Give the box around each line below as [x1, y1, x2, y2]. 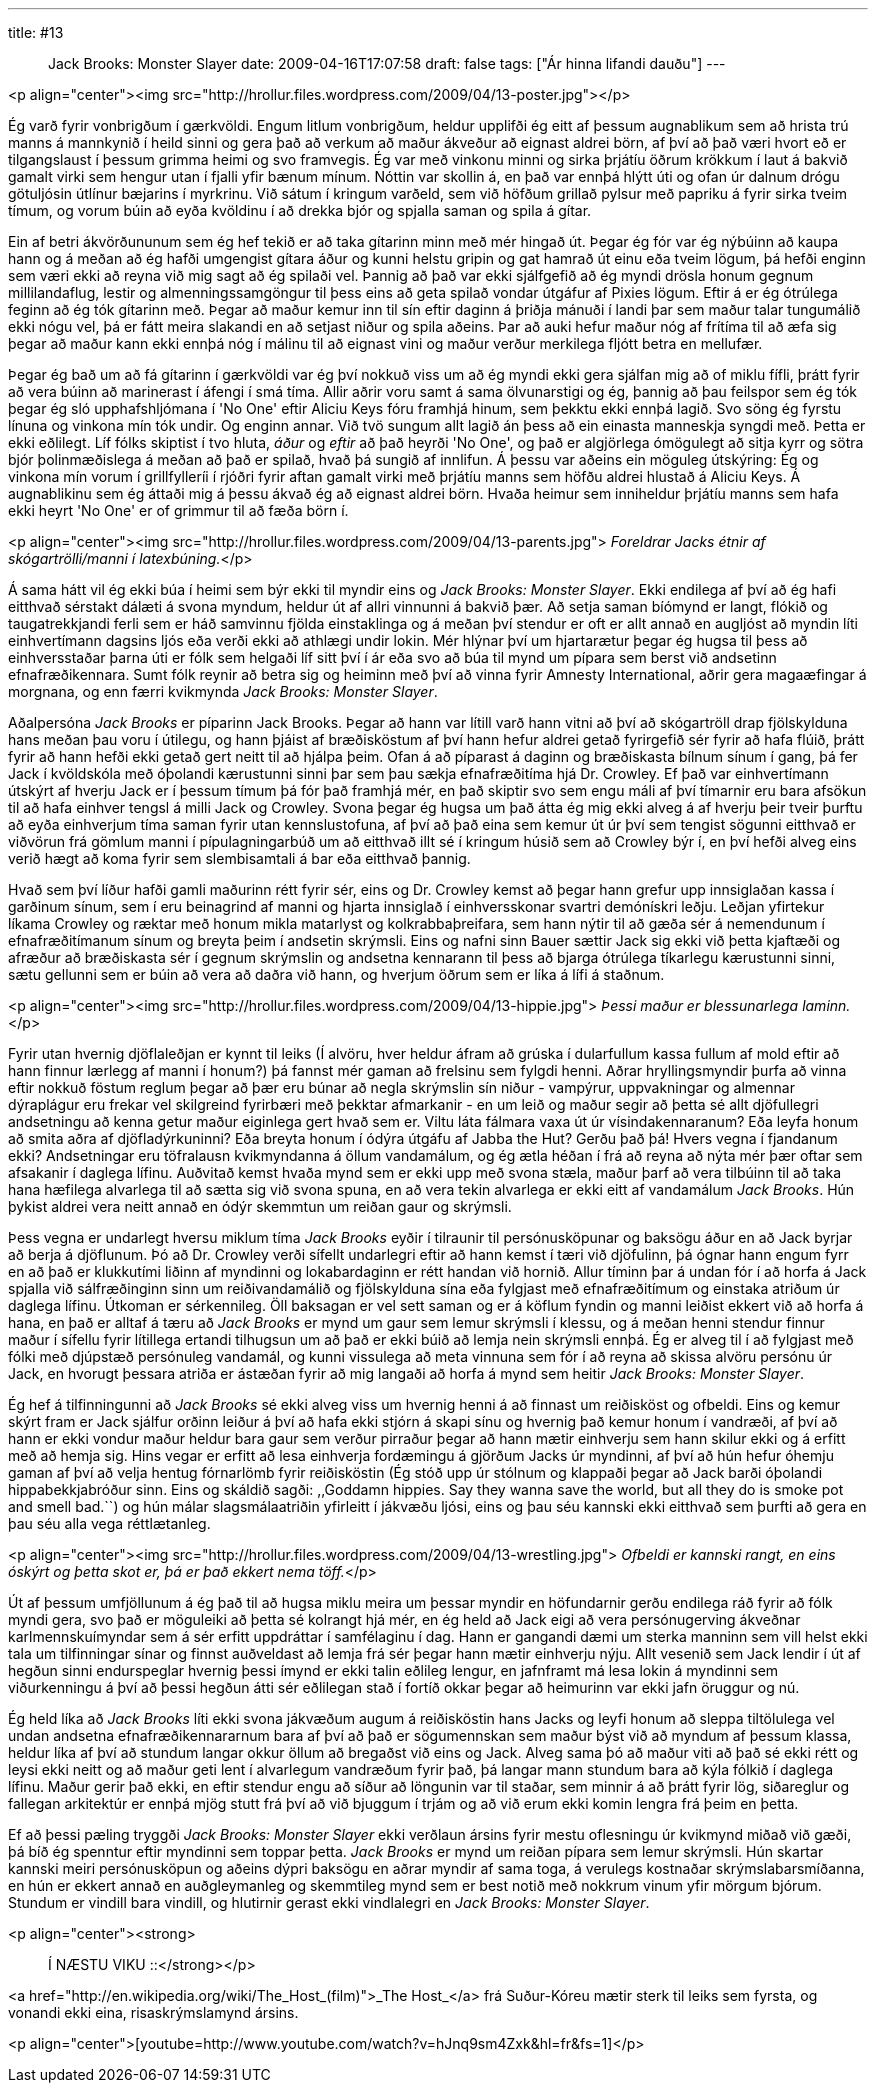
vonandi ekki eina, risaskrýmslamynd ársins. [8, 2004, 299, 2021]
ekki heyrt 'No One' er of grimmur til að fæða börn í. [8, 502, 349, 519]
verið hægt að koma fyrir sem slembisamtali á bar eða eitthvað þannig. [8, 850, 471, 867]
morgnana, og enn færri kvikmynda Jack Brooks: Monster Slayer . [8, 683, 438, 700]
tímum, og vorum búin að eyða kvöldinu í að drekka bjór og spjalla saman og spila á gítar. [8, 202, 592, 219]
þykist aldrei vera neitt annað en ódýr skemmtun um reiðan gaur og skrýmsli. [8, 1198, 512, 1215]
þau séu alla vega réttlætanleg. [8, 1515, 211, 1532]
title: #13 [8, 24, 64, 41]
